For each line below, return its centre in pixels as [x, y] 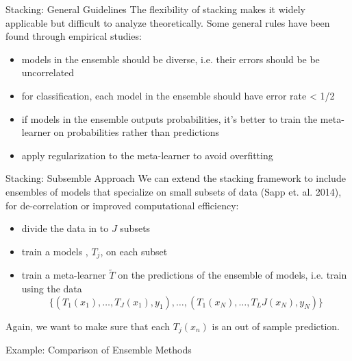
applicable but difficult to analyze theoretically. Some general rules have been [168, 22]
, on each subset [134, 251]
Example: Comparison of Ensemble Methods [99, 350]
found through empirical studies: [74, 36]
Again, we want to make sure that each [88, 326]
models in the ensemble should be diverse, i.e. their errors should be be [171, 59]
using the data [52, 288]
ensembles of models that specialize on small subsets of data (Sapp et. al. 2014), [174, 191]
